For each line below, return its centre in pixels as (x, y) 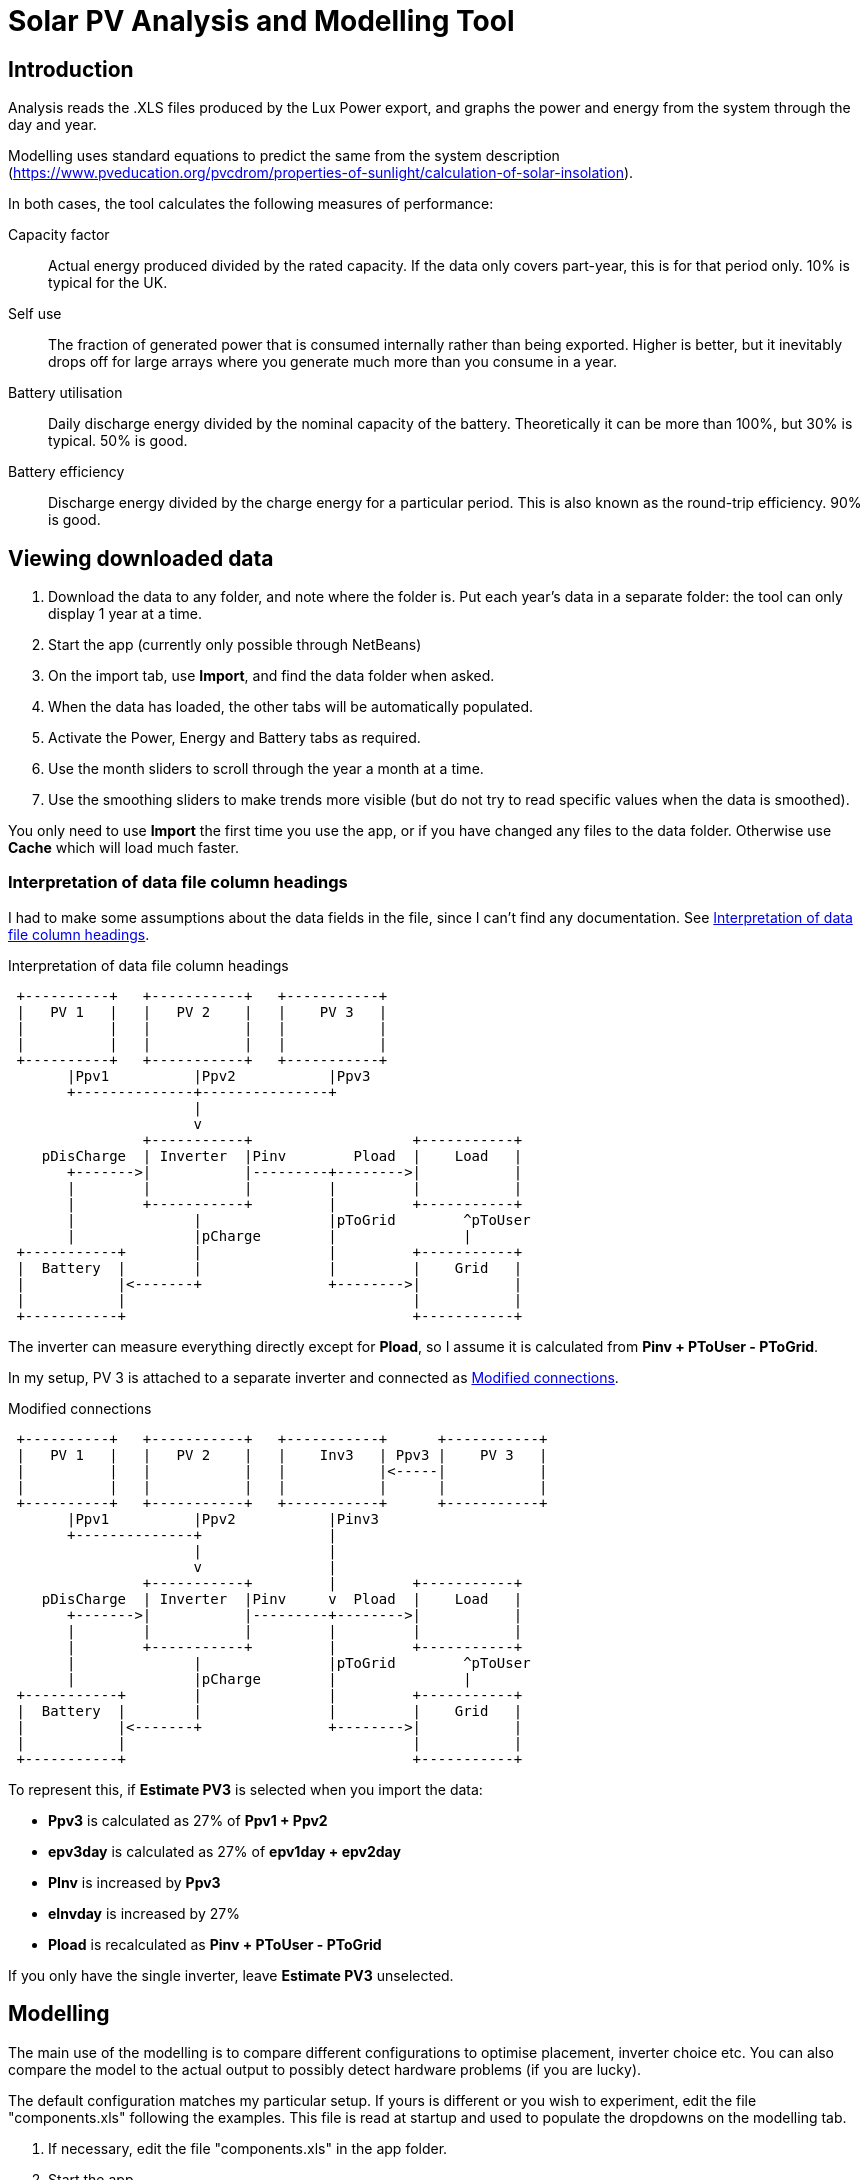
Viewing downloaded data (141, 558)
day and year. (52, 125)
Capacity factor (59, 235)
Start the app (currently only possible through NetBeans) (235, 645)
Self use (35, 314)
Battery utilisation (65, 393)
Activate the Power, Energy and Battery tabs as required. (234, 738)
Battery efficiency (66, 472)
